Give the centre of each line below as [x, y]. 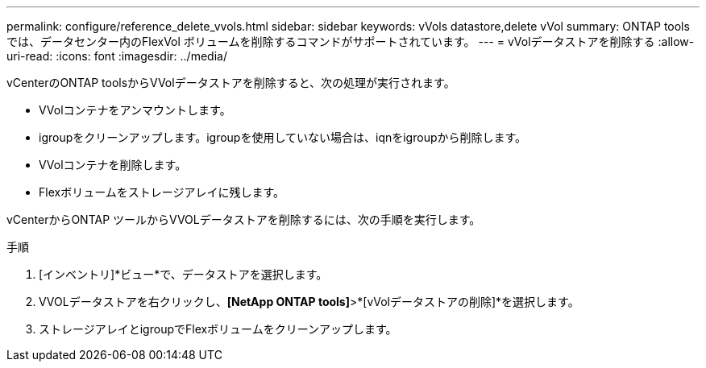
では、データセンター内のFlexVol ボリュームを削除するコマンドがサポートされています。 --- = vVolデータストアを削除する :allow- [351, 41]
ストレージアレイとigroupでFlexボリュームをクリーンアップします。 [218, 329]
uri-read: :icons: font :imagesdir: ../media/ [117, 56]
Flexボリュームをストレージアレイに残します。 [162, 192]
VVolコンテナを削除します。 [113, 165]
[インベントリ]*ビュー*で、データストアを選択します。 [183, 274]
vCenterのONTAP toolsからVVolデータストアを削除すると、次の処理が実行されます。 [231, 83]
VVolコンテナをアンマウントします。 [135, 110]
